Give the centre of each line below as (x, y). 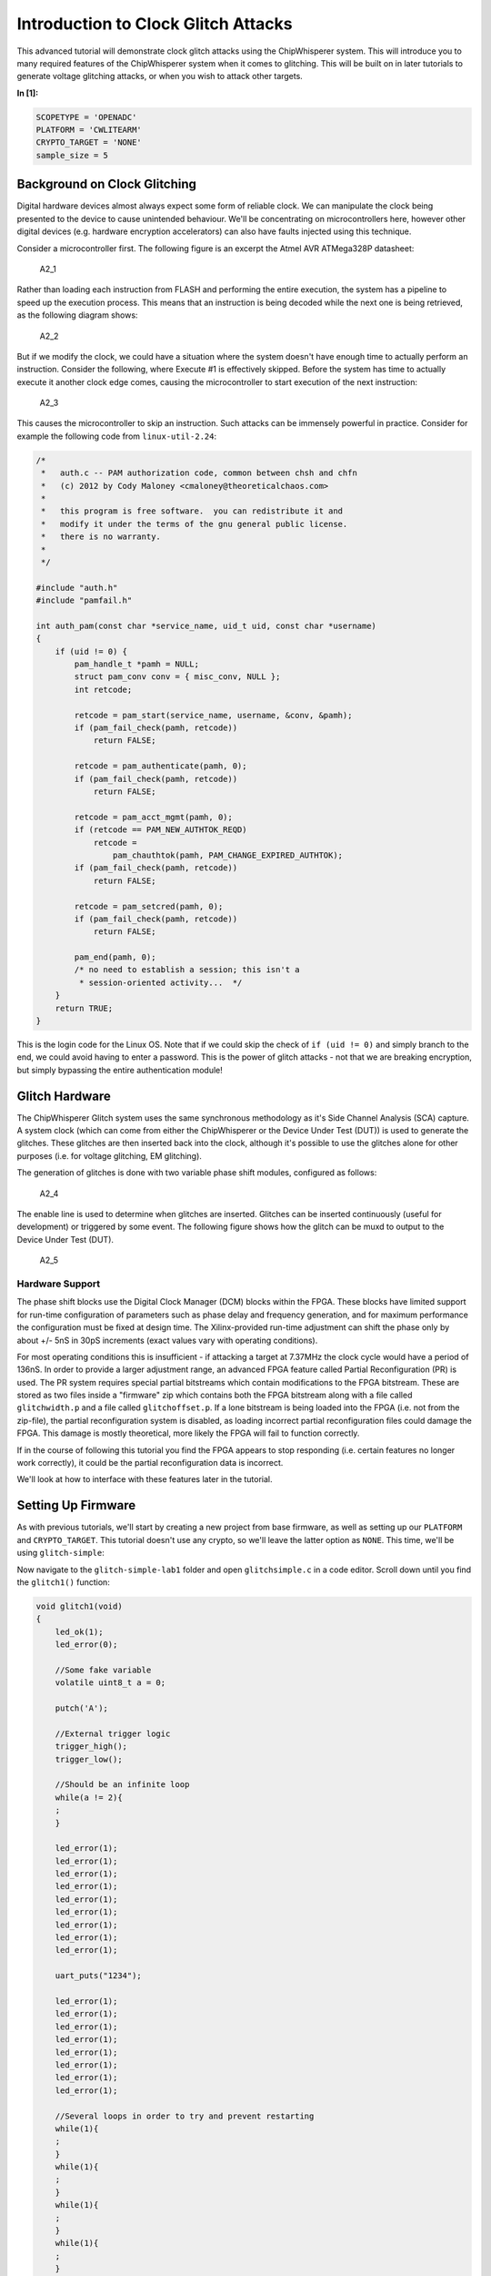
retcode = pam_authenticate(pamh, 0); (160, 766)
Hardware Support (59, 1284)
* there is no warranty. (101, 537)
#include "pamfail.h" (84, 600)
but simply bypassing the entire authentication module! (120, 1070)
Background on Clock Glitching (107, 184)
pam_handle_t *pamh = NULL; (137, 664)
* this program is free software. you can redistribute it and (192, 511)
